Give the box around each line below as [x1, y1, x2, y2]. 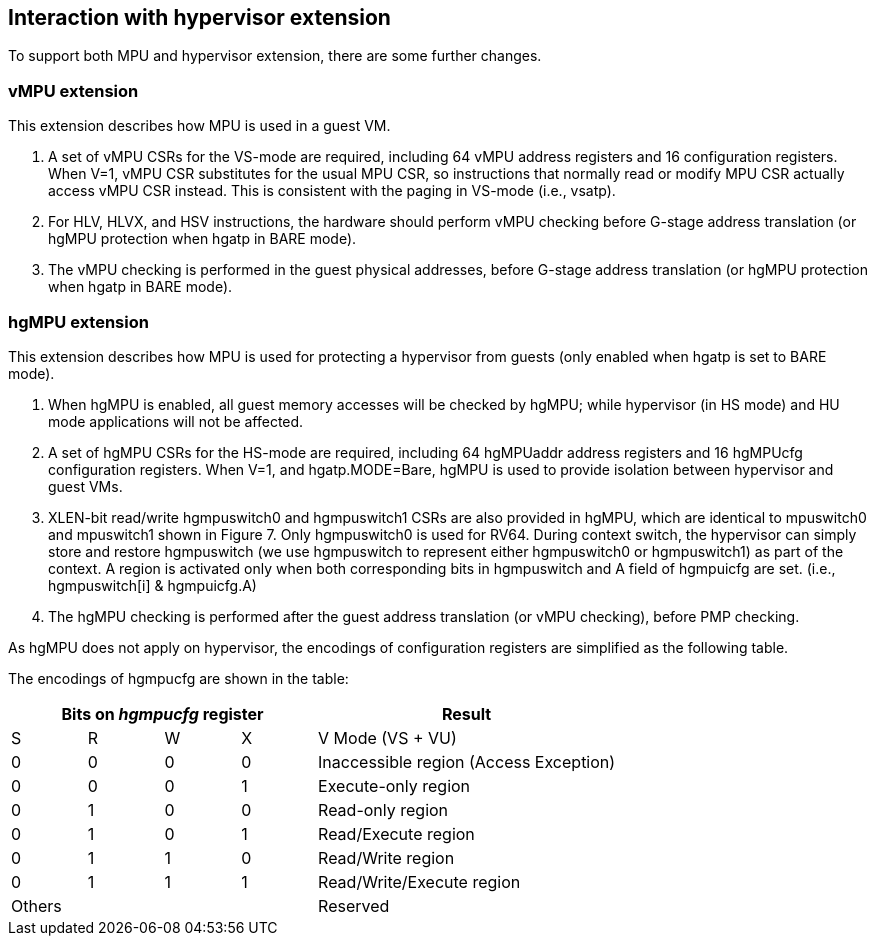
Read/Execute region [318, 823, 475, 844]
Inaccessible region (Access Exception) [318, 751, 616, 772]
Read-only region [318, 799, 449, 820]
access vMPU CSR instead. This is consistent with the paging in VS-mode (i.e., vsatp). [48, 182, 616, 200]
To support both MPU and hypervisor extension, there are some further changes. [8, 47, 542, 65]
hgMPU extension [8, 311, 149, 332]
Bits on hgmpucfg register [61, 703, 264, 724]
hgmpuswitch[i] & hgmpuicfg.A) [48, 576, 257, 594]
